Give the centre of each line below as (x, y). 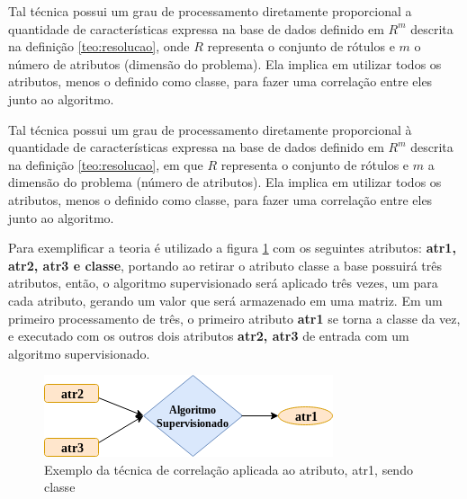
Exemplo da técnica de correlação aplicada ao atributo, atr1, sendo (229, 469)
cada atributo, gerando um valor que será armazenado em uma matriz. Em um (225, 300)
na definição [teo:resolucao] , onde (99, 46)
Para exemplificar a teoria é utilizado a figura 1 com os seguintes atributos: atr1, (232, 248)
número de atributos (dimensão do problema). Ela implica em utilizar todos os (225, 63)
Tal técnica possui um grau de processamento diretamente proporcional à (210, 129)
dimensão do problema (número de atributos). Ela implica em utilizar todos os (225, 182)
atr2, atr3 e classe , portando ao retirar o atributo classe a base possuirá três (225, 265)
